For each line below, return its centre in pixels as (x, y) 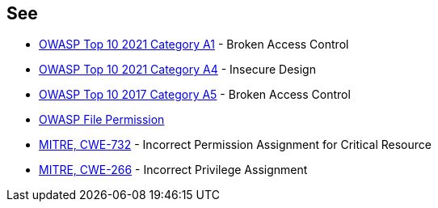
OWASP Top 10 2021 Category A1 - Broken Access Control (194, 45)
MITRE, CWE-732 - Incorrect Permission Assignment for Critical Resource (235, 145)
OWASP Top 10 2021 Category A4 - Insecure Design (177, 70)
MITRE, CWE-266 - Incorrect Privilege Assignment (173, 170)
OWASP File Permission (102, 120)
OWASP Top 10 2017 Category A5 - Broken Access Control (195, 95)
